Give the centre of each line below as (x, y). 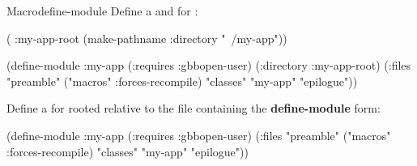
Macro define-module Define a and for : (102, 11)
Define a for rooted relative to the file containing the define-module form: (194, 108)
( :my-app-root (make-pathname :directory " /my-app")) (147, 38)
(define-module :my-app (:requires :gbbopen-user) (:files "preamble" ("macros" (199, 135)
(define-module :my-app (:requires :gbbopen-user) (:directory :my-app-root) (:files (209, 65)
